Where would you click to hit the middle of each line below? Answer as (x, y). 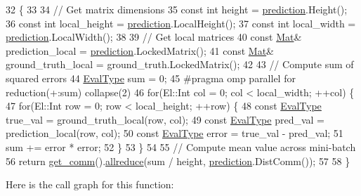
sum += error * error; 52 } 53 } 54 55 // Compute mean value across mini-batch (181, 146)
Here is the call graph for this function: (90, 184)
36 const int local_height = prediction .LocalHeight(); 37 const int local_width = (181, 23)
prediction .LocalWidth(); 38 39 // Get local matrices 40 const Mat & (154, 37)
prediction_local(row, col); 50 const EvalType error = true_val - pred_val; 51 (175, 133)
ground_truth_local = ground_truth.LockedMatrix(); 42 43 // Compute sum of (180, 64)
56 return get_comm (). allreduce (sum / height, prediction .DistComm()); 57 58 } (178, 161)
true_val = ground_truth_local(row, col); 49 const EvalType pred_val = (165, 119)
